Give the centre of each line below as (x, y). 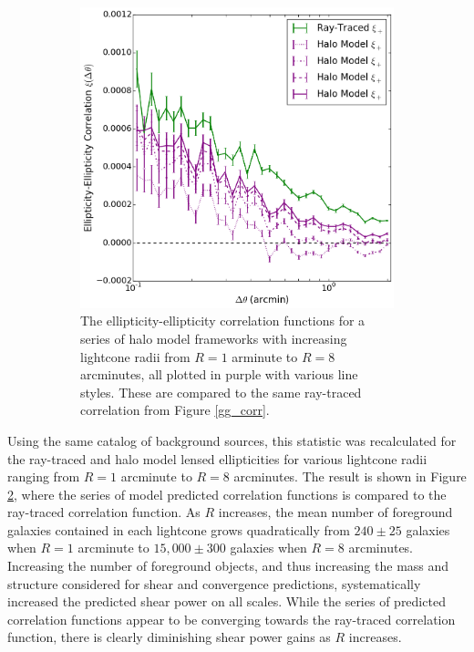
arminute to (265, 356)
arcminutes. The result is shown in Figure (350, 476)
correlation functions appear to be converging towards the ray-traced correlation (232, 619)
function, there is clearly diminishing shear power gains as (169, 637)
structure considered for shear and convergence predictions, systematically (214, 583)
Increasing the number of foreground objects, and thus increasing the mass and (228, 566)
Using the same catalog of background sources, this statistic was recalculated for (232, 440)
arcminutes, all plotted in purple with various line (219, 374)
